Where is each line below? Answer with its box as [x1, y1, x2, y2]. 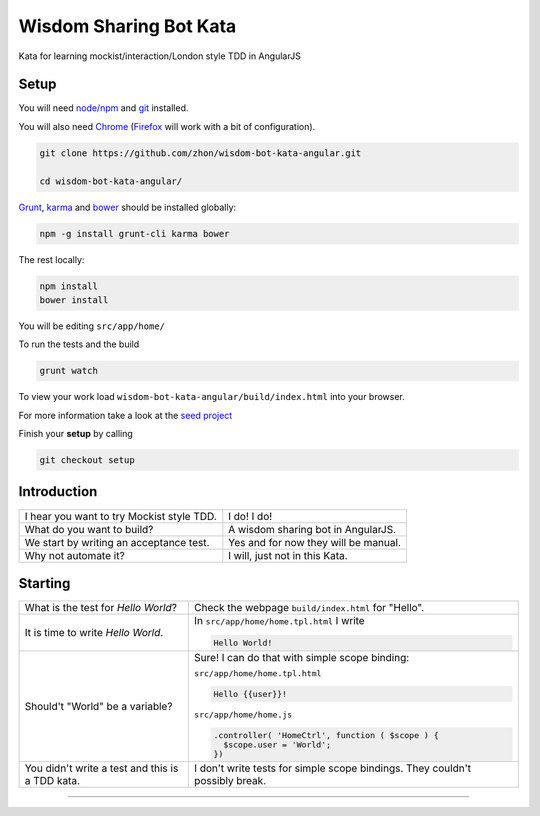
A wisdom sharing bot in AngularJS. [228, 522, 397, 536]
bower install [39, 294, 109, 305]
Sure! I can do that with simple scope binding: [193, 650, 410, 664]
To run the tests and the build [18, 338, 140, 350]
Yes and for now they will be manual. [228, 535, 402, 549]
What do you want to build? [24, 522, 154, 536]
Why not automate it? [24, 548, 125, 562]
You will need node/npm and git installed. [18, 102, 189, 114]
